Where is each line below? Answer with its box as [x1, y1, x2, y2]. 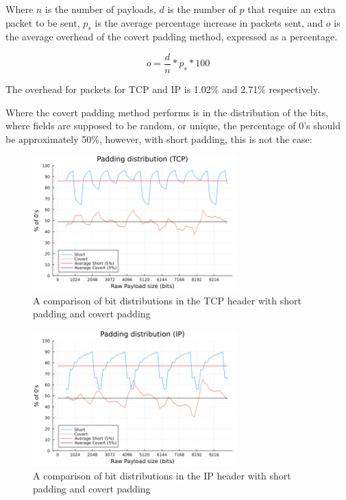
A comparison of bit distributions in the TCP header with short [33, 293, 301, 307]
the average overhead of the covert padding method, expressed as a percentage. [5, 29, 338, 44]
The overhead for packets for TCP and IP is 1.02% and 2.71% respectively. [5, 82, 320, 96]
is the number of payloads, [45, 2, 156, 16]
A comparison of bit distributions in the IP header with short [33, 468, 291, 482]
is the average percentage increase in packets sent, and [95, 15, 323, 29]
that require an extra [247, 2, 336, 16]
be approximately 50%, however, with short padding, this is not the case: [5, 131, 312, 146]
